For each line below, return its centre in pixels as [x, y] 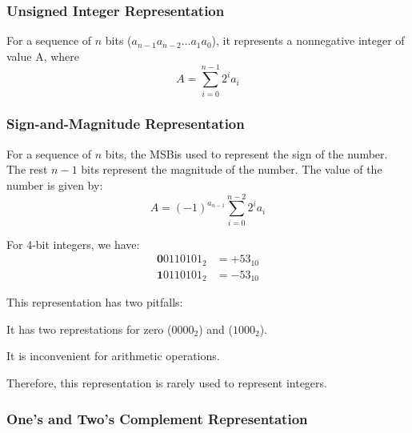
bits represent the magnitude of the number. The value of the [232, 169]
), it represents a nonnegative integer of [308, 40]
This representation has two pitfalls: [95, 302]
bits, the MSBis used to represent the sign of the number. [246, 153]
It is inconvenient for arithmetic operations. [113, 356]
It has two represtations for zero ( [89, 329]
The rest [27, 169]
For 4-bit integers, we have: [73, 244]
